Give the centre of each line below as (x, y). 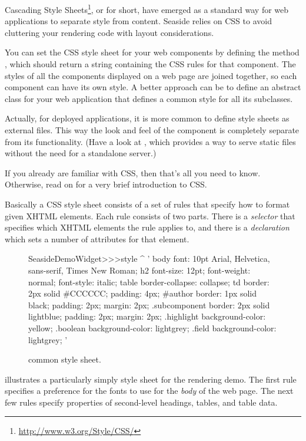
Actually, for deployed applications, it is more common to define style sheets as (147, 118)
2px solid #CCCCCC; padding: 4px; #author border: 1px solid (143, 293)
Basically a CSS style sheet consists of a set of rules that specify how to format (147, 204)
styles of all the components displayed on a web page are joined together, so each (151, 75)
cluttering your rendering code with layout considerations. (109, 32)
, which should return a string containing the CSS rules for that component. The (150, 64)
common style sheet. (65, 359)
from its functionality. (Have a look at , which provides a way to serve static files (150, 141)
